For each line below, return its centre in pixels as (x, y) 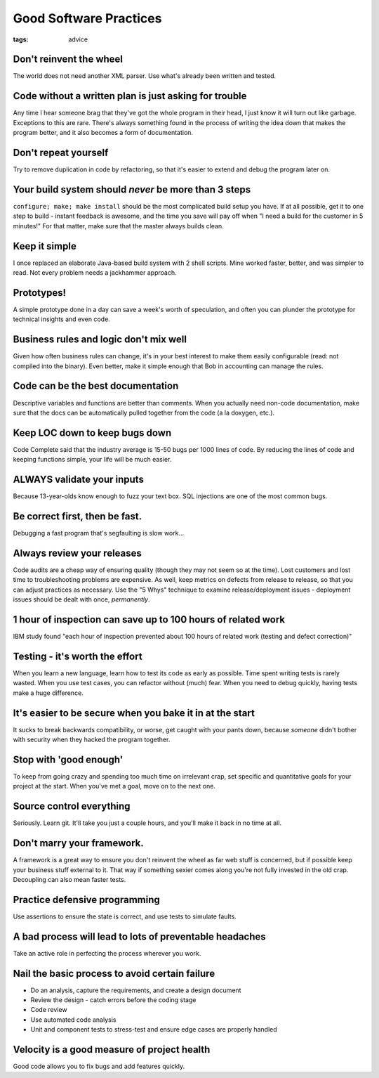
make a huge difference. (48, 693)
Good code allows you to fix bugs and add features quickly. (99, 1066)
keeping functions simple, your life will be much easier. (92, 460)
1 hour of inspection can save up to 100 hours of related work (149, 619)
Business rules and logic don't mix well (100, 340)
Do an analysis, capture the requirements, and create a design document (136, 990)
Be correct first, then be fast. (78, 516)
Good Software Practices (87, 18)
